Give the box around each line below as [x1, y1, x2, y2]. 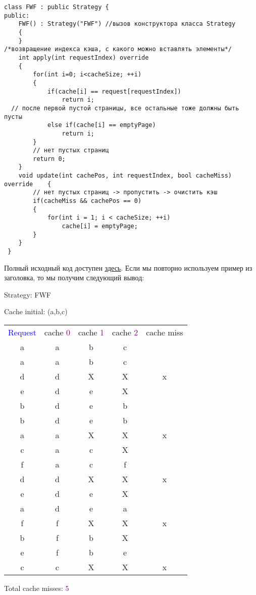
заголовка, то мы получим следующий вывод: [4, 272, 144, 283]
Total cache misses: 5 [4, 583, 69, 593]
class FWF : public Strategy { [4, 4, 109, 11]
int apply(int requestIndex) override [18, 54, 149, 61]
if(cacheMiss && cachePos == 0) [33, 197, 142, 205]
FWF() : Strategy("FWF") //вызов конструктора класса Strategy [18, 20, 236, 28]
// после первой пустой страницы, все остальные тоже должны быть [11, 104, 239, 112]
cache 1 [78, 326, 105, 338]
